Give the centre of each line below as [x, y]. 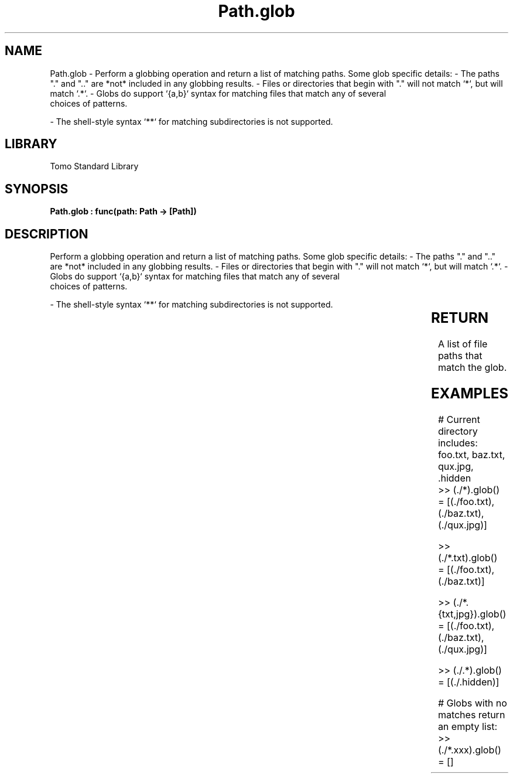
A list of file [463, 344]
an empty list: [468, 726]
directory [458, 431]
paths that [460, 356]
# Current [459, 419]
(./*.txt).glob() [468, 557]
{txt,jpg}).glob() [472, 614]
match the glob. [472, 368]
